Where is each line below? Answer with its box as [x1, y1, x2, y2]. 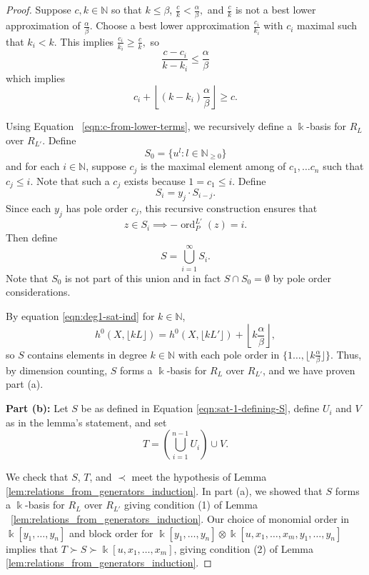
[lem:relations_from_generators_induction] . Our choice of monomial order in [11, 511, 350, 526]
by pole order [273, 270, 331, 285]
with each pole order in [178, 346, 280, 361]
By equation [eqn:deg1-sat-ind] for [6, 308, 155, 323]
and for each [6, 159, 60, 174]
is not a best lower [235, 2, 316, 16]
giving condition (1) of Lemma [124, 497, 258, 512]
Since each [6, 200, 51, 215]
